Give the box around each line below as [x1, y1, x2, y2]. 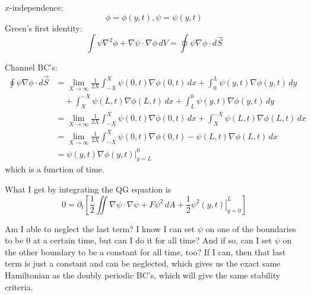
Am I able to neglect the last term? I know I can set [5, 222, 195, 235]
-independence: [9, 1, 64, 13]
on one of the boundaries [205, 222, 296, 235]
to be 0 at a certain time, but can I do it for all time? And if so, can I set [5, 234, 272, 246]
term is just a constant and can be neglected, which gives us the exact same [5, 257, 281, 270]
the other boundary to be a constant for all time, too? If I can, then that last [5, 245, 286, 258]
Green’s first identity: [5, 21, 82, 34]
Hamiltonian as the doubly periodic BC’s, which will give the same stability [5, 268, 281, 281]
